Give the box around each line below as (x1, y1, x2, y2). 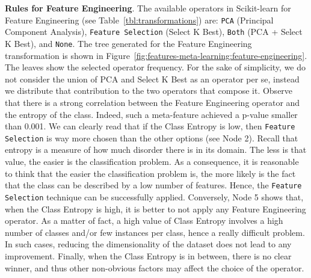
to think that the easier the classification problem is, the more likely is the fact (5, 167, 296, 179)
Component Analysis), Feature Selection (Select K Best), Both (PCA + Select (5, 25, 303, 38)
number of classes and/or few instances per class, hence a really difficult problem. (5, 226, 305, 238)
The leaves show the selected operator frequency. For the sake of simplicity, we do (5, 61, 306, 73)
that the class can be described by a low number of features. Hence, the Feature (5, 179, 302, 191)
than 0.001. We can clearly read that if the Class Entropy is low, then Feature (5, 120, 295, 132)
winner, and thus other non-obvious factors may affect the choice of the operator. (5, 261, 304, 274)
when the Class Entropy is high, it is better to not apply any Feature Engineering (5, 202, 306, 215)
